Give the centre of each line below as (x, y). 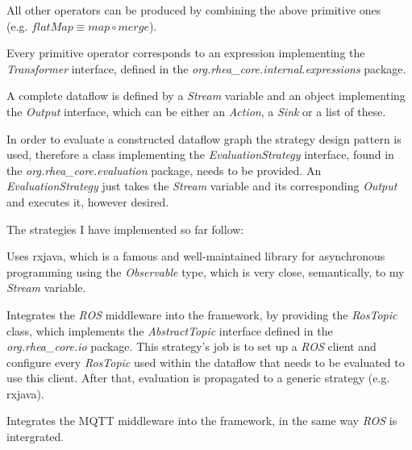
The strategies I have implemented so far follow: (125, 229)
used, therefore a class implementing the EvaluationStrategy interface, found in (200, 154)
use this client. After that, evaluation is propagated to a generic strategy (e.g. (198, 378)
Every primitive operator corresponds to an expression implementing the (186, 53)
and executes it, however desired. (88, 201)
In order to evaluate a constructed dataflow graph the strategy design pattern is (204, 138)
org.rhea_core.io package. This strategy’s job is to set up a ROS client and (191, 346)
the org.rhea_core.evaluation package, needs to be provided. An (164, 170)
